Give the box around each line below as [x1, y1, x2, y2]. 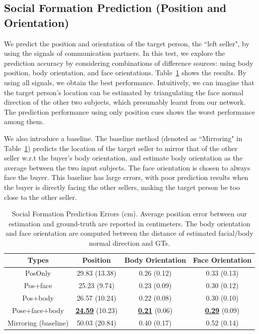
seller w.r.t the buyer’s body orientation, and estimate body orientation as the [4, 153, 243, 163]
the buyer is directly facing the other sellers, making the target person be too [4, 181, 240, 192]
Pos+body [22, 293, 54, 303]
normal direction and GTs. [89, 237, 170, 248]
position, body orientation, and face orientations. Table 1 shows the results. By [4, 67, 247, 78]
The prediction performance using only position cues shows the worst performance [4, 106, 255, 117]
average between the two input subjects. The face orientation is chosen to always [4, 162, 251, 172]
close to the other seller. [4, 191, 77, 202]
